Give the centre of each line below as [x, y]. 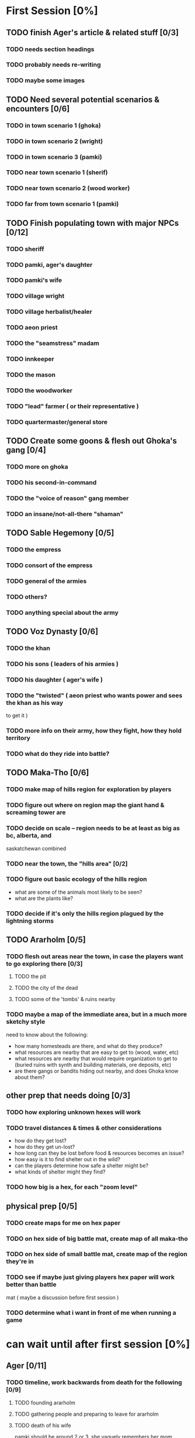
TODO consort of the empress [49, 565]
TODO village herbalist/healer [49, 312]
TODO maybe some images [46, 80]
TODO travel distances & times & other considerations [84, 1128]
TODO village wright [35, 296]
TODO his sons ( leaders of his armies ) [62, 664]
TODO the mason [31, 375]
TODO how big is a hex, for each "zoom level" [72, 1187]
